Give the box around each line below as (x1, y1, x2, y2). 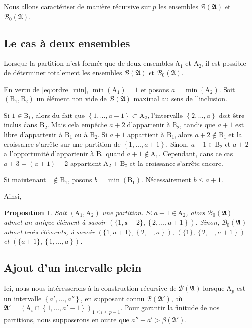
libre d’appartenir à (4, 129, 63, 139)
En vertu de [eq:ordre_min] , (4, 84, 89, 94)
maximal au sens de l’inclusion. (133, 94, 227, 104)
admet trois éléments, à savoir (4, 226, 95, 236)
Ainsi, (4, 190, 22, 201)
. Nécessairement (141, 174, 192, 185)
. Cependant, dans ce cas (158, 148, 233, 159)
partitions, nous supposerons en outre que (4, 314, 129, 324)
